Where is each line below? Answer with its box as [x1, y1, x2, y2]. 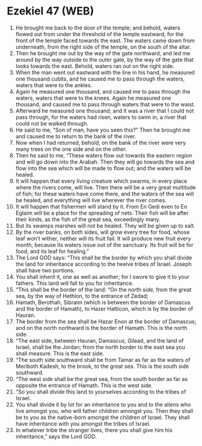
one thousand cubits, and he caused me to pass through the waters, [15, 75, 185, 82]
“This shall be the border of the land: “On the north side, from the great [15, 286, 192, 293]
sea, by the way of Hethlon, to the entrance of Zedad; [15, 292, 149, 299]
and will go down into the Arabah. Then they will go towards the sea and [15, 158, 195, 165]
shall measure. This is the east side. [15, 350, 105, 357]
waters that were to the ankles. [15, 81, 93, 88]
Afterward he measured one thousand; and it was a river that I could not [15, 107, 194, 114]
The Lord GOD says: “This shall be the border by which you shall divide [15, 254, 192, 261]
